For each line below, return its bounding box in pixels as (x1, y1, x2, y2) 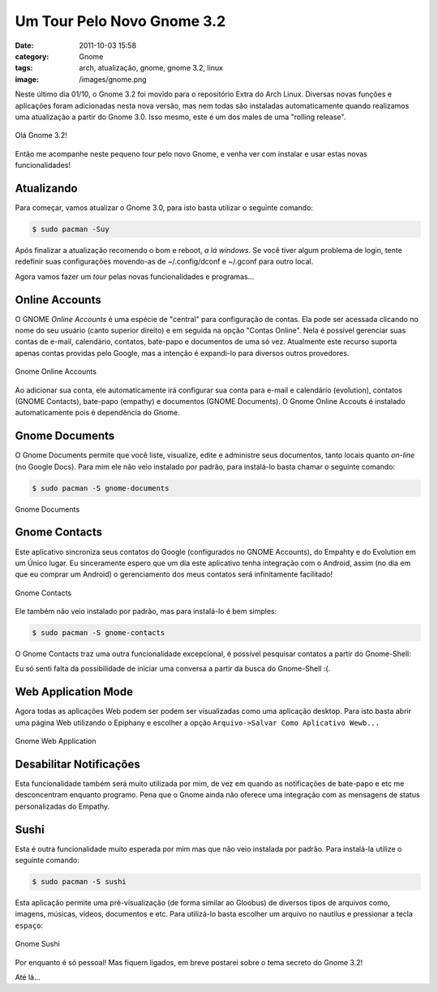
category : (15, 51, 49, 61)
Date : (15, 41, 34, 50)
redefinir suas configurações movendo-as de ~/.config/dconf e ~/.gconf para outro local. (15, 256, 314, 267)
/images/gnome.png (79, 74, 147, 84)
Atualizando (15, 181, 78, 195)
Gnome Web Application (15, 736, 97, 746)
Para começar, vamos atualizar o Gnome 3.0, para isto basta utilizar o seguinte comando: (15, 203, 314, 213)
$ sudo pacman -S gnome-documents (32, 483, 170, 492)
